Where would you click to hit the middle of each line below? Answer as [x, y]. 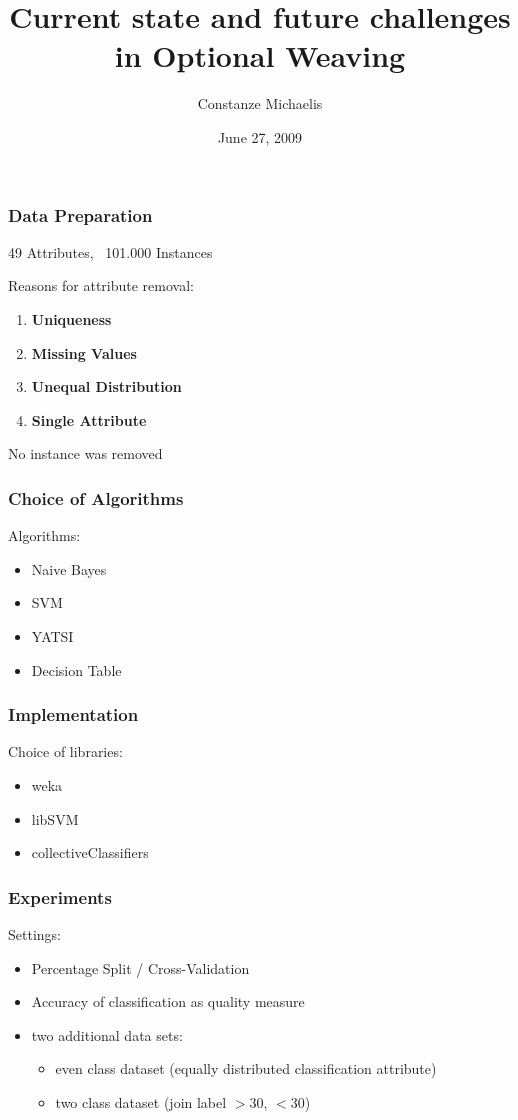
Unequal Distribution [106, 386]
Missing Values [84, 352]
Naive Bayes [69, 568]
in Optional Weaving [260, 55]
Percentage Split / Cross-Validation [140, 967]
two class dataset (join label [141, 1101]
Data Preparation [80, 214]
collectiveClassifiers [90, 852]
